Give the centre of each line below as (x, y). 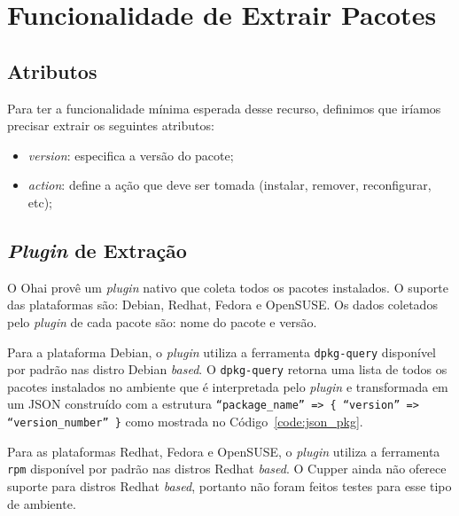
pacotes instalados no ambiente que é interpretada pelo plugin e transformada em (228, 386)
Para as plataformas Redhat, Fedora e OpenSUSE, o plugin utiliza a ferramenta (224, 451)
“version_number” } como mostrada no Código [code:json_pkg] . (185, 422)
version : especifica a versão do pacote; (131, 155)
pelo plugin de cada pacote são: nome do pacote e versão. (162, 321)
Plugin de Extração (97, 250)
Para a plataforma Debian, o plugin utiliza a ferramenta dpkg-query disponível (222, 352)
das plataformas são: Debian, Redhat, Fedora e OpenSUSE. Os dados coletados (222, 305)
